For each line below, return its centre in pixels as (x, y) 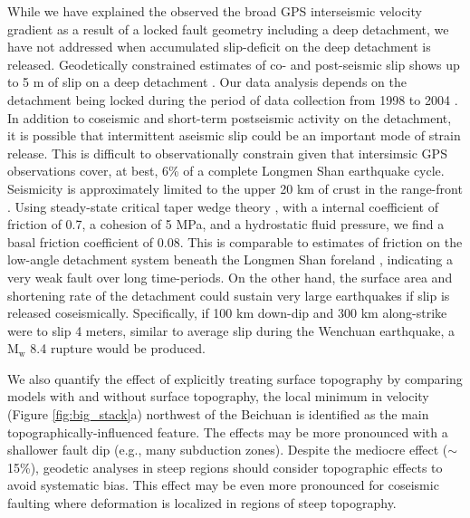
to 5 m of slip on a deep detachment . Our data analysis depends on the (207, 82)
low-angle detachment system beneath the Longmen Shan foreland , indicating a (230, 259)
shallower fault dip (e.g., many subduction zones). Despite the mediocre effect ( (228, 450)
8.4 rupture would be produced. (118, 348)
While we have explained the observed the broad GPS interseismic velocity (215, 11)
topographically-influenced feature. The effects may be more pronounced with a (228, 432)
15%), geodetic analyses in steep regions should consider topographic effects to (225, 467)
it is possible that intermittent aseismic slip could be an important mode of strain (234, 135)
